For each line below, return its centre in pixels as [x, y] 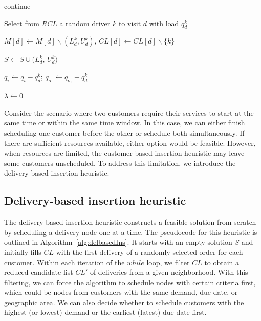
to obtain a [222, 262]
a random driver [85, 23]
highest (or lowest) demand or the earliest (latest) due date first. [105, 312]
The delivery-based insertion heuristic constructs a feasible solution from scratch [130, 222]
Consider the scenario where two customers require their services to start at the [129, 112]
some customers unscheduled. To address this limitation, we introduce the [120, 163]
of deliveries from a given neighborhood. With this [169, 272]
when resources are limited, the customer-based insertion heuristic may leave [124, 153]
